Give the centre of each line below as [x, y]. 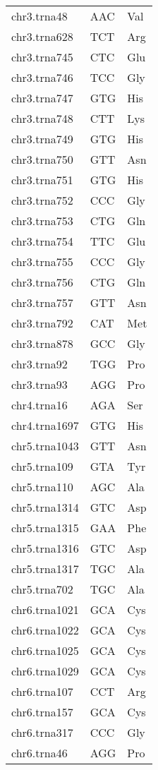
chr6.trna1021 [45, 609]
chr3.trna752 [42, 200]
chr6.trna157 [42, 712]
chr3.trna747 [42, 98]
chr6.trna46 [39, 753]
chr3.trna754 [42, 241]
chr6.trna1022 [45, 630]
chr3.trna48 [39, 16]
